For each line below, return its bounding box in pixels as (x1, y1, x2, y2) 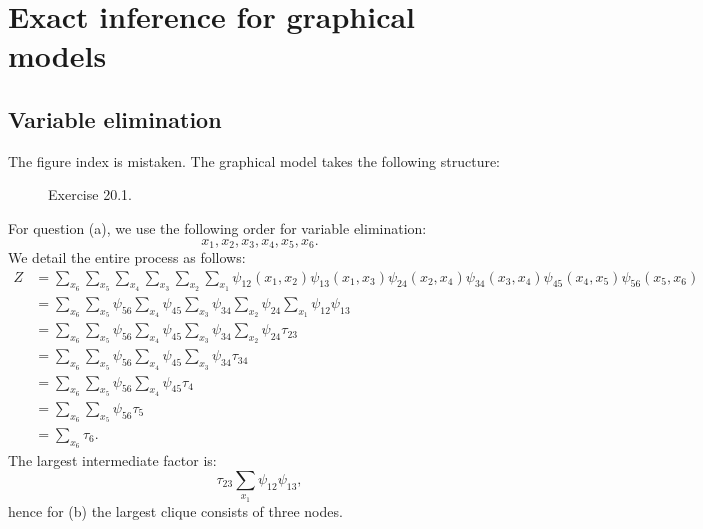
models (8, 35, 107, 76)
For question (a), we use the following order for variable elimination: (8, 217, 427, 238)
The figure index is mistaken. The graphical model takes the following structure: (8, 150, 501, 171)
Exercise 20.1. (48, 184, 132, 205)
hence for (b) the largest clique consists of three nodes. (8, 500, 343, 521)
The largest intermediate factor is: (8, 450, 217, 471)
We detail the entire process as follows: (8, 247, 246, 267)
